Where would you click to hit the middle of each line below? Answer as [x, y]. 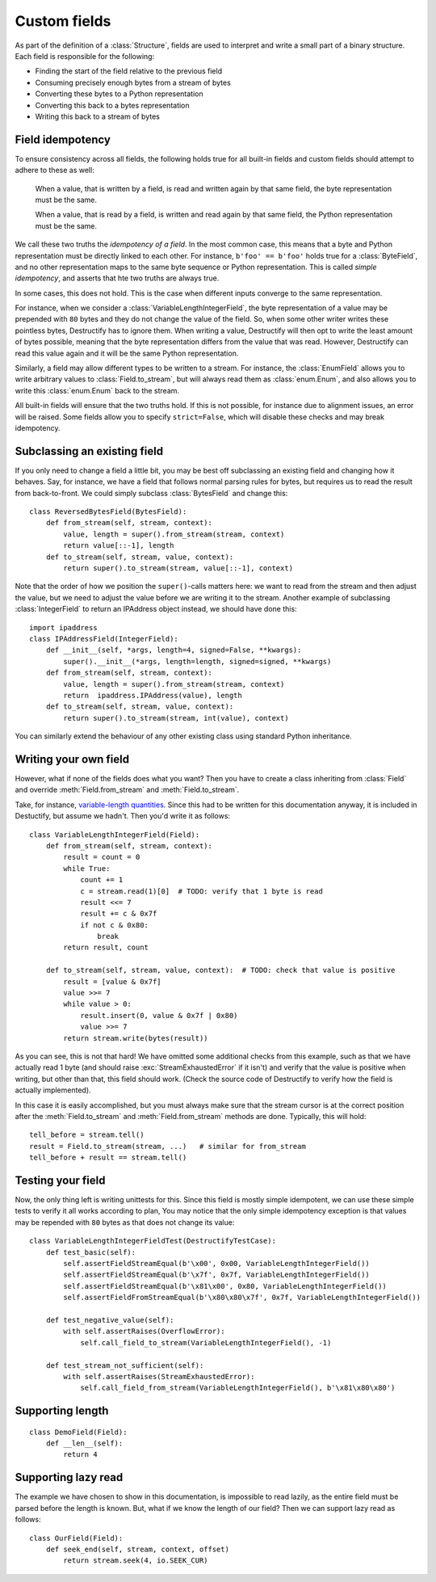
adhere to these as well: [55, 170]
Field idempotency [63, 139]
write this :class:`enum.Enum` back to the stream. [97, 390]
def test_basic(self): [91, 1252]
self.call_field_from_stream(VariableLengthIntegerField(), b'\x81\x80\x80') [238, 1388]
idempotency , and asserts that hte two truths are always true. [117, 278]
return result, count [106, 948]
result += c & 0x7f [119, 914]
